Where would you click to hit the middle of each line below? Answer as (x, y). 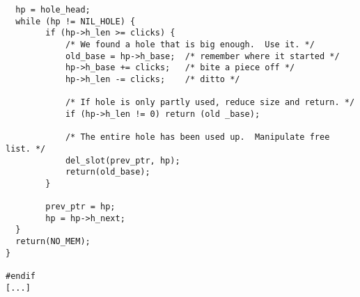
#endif (21, 276)
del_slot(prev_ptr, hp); (123, 160)
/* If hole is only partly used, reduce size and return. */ (210, 103)
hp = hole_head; (53, 10)
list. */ (26, 148)
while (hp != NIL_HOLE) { (76, 21)
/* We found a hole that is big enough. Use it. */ (190, 44)
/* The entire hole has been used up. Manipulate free (197, 137)
